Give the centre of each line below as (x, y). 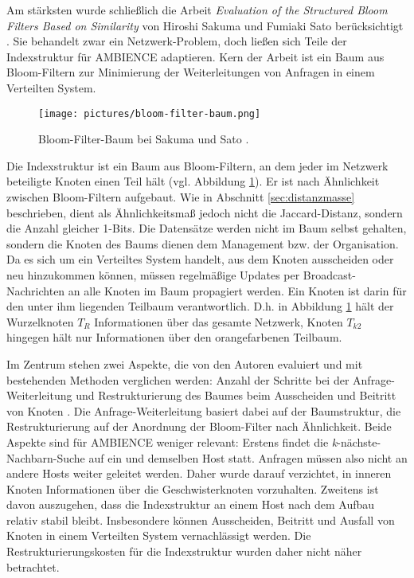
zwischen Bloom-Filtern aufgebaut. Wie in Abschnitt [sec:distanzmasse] (181, 197)
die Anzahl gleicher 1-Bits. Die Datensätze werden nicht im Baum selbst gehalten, (207, 228)
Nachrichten (36, 290)
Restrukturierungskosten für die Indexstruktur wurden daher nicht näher (184, 551)
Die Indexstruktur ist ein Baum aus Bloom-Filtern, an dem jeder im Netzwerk (197, 165)
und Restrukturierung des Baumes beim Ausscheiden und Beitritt (236, 395)
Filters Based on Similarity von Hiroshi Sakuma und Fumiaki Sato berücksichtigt (205, 25)
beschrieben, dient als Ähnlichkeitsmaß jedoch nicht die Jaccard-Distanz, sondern (205, 212)
